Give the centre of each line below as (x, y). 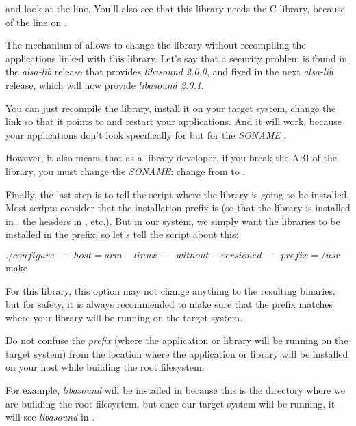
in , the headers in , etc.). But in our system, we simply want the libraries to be (173, 221)
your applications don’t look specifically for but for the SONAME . (146, 134)
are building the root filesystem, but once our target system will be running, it (170, 403)
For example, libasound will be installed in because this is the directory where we (175, 390)
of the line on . (36, 22)
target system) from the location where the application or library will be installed (177, 353)
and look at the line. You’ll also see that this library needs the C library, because (176, 8)
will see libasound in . (50, 417)
